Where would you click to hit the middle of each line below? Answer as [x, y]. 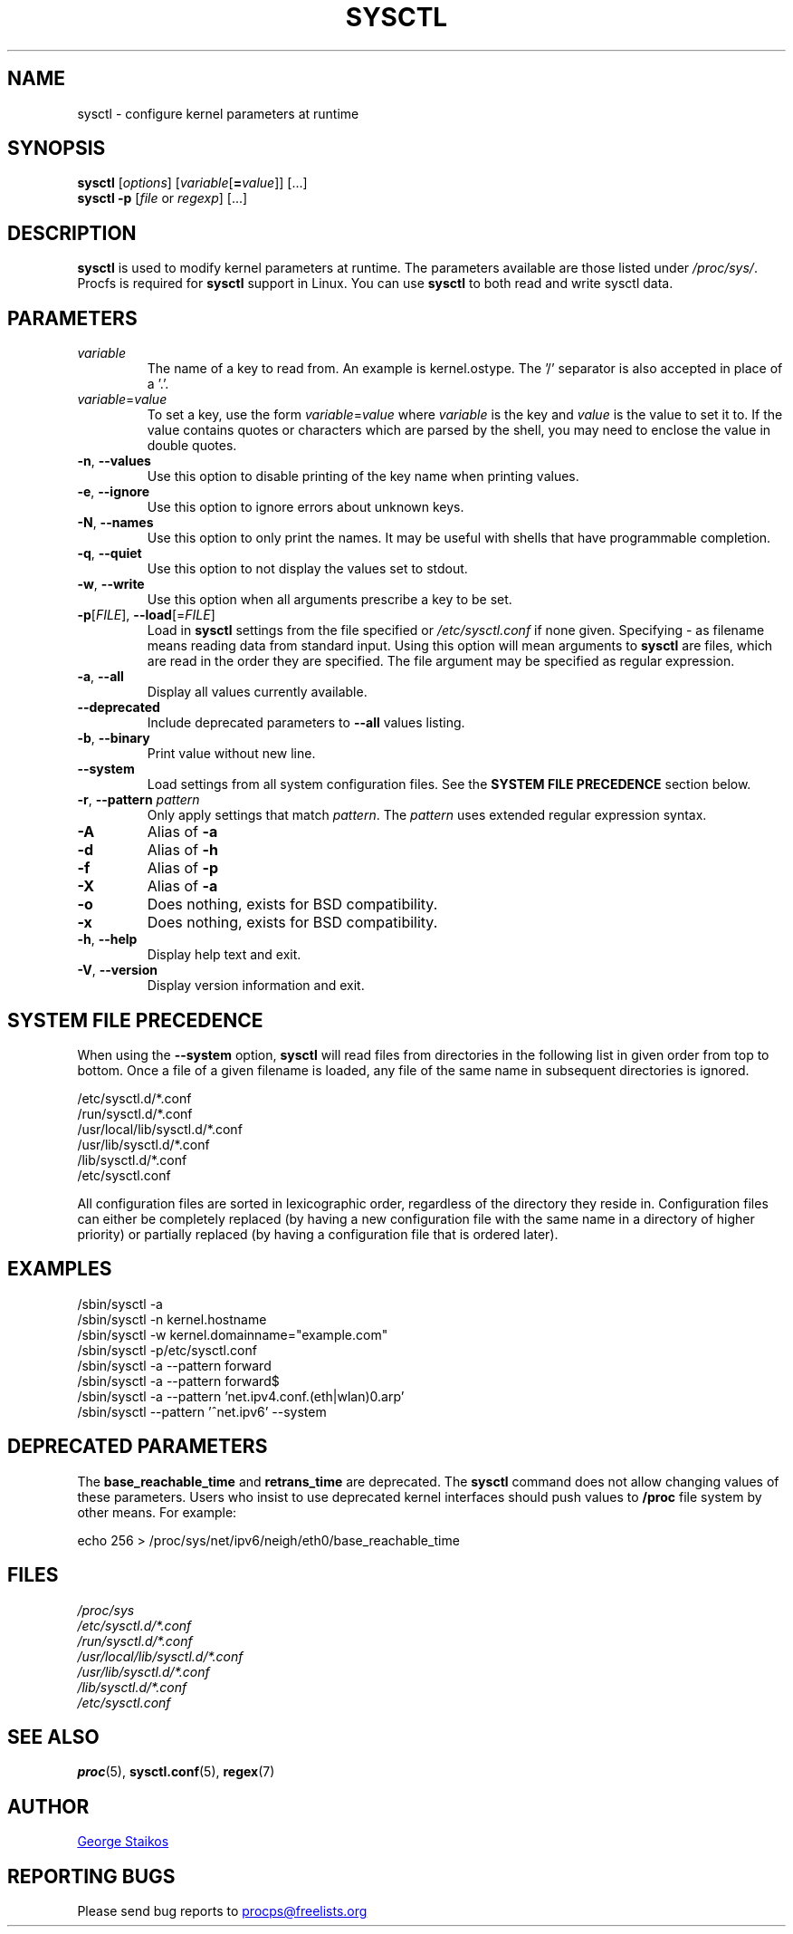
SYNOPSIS [57, 149]
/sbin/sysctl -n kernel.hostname [172, 1319]
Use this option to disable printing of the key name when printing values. [363, 476]
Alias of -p [183, 868]
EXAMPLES [60, 1269]
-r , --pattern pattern [139, 800]
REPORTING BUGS [91, 1876]
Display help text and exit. [224, 955]
